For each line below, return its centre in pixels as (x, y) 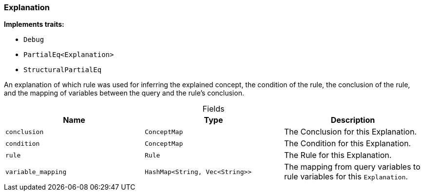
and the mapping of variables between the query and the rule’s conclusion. (124, 93)
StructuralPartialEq (63, 70)
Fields (213, 109)
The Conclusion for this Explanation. (350, 132)
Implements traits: (34, 24)
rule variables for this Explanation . (346, 177)
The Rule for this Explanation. (338, 155)
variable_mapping (36, 172)
